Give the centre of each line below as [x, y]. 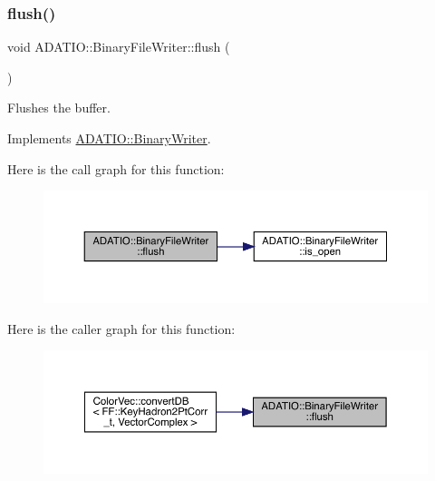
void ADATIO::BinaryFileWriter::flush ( [119, 47]
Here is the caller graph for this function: [121, 328]
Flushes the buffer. [59, 108]
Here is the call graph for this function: [116, 168]
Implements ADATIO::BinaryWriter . [109, 138]
